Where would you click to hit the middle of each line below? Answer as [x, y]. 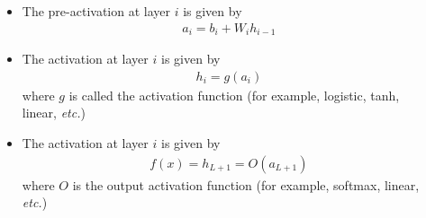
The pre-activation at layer [96, 11]
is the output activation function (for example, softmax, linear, [246, 184]
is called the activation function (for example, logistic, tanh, [234, 95]
